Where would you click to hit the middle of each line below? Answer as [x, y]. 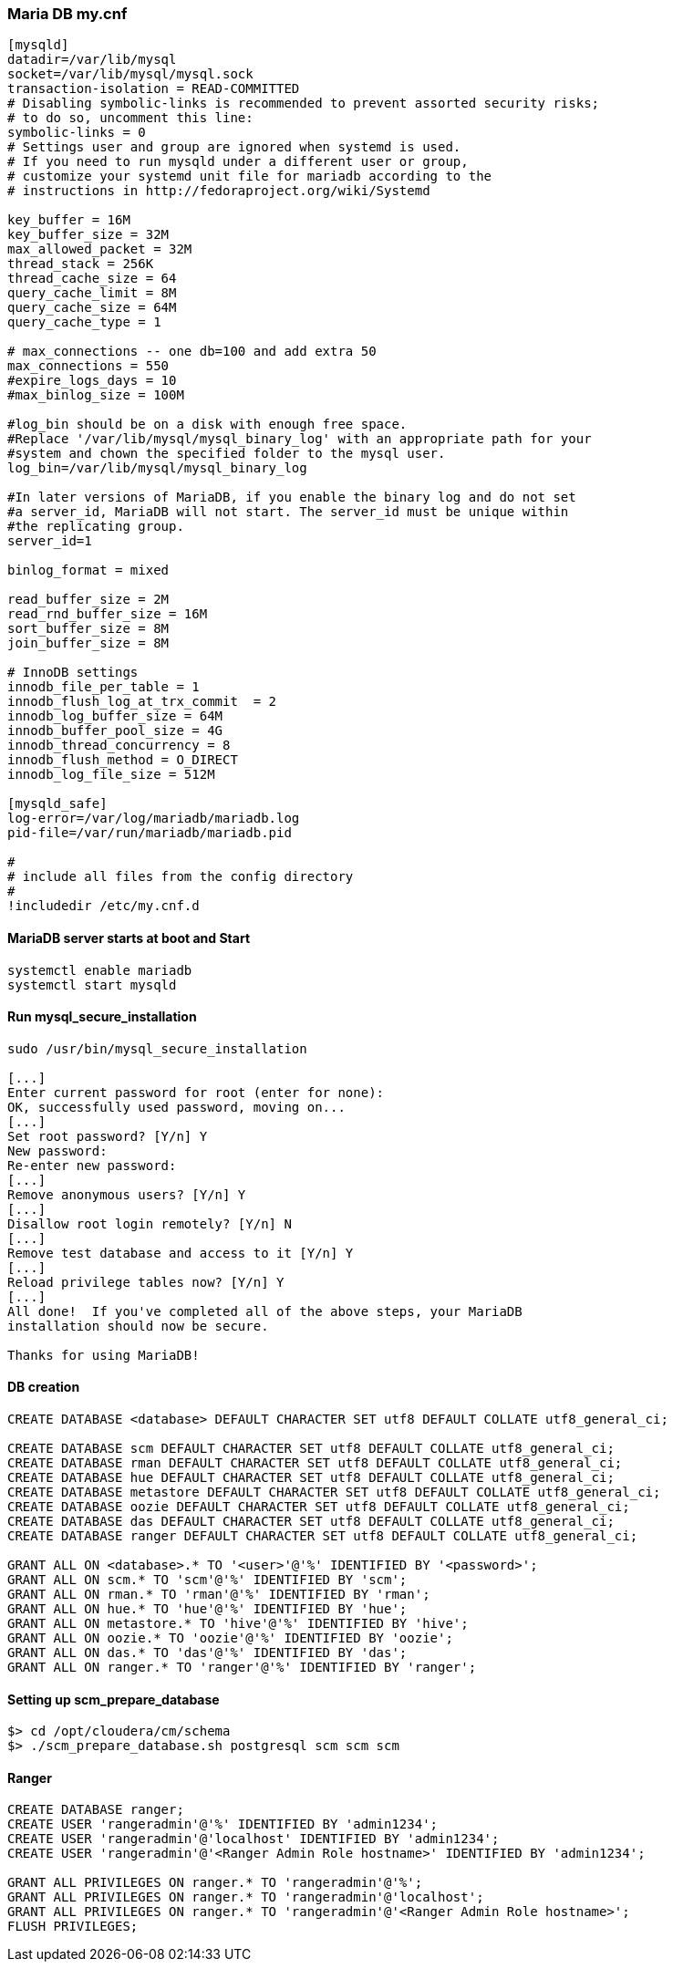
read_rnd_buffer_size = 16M [108, 614]
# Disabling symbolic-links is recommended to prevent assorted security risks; [304, 104]
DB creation [44, 1387]
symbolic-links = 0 [77, 133]
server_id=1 [50, 541]
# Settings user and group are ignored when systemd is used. [234, 147]
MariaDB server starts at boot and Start [129, 938]
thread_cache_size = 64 [92, 279]
